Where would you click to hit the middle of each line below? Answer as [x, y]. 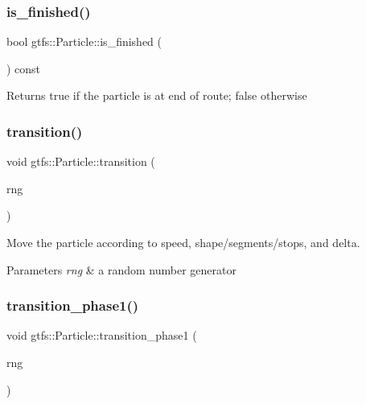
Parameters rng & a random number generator [121, 269]
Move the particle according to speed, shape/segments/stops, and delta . [183, 242]
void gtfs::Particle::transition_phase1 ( [102, 335]
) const [24, 68]
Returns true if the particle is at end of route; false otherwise [157, 95]
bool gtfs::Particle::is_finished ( [84, 41]
